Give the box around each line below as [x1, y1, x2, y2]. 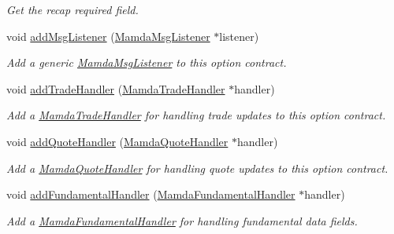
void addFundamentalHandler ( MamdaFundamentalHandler [6, 186, 295, 203]
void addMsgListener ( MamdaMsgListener [6, 27, 210, 44]
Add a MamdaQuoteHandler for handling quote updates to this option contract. [6, 159, 388, 176]
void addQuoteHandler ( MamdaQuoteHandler [6, 133, 229, 149]
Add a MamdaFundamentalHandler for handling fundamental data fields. [6, 212, 358, 229]
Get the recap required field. [6, 2, 139, 17]
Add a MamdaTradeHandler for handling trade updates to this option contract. [6, 107, 386, 123]
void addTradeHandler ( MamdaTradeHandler [6, 80, 225, 97]
